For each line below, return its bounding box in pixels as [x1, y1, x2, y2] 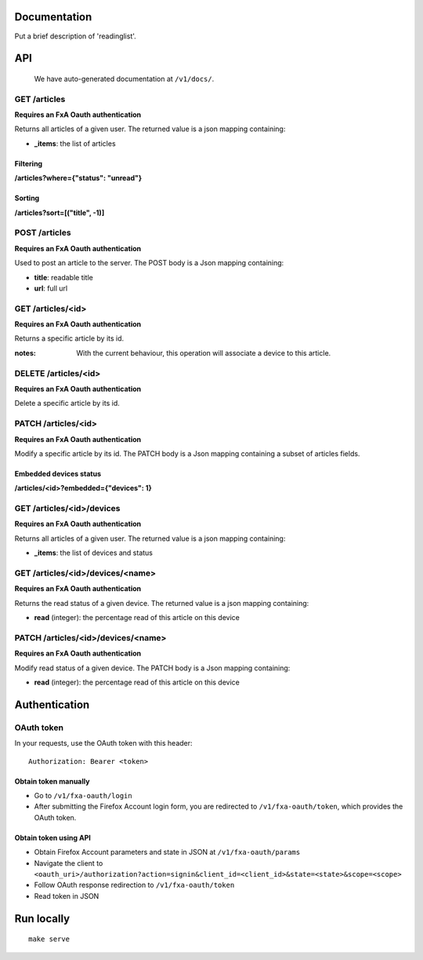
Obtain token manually [14, 776, 90, 786]
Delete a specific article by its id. [14, 399, 121, 408]
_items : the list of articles [34, 138, 117, 148]
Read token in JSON [34, 891, 99, 900]
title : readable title [34, 272, 93, 282]
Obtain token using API [14, 833, 92, 842]
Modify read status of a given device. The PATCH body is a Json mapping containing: [14, 663, 291, 673]
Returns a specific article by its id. [14, 334, 125, 343]
